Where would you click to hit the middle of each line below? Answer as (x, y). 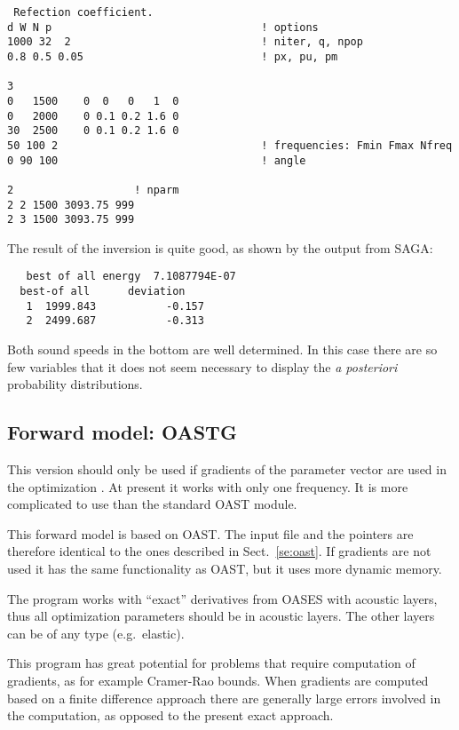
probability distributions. (75, 384)
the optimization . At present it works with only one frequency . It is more (208, 486)
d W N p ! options (163, 27)
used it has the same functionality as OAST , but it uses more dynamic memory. (225, 569)
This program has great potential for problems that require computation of (211, 663)
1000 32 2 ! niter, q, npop (185, 42)
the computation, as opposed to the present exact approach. (170, 715)
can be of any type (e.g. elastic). (96, 633)
